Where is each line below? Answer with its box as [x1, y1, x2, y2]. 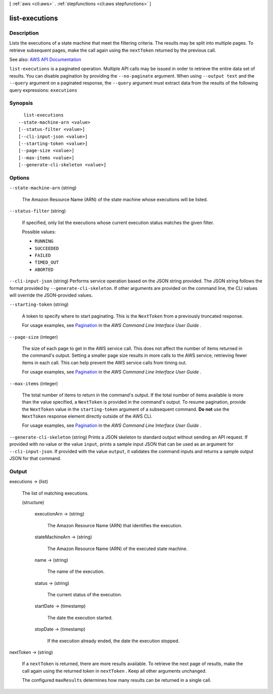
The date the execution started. [47, 614, 113, 620]
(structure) [22, 499, 44, 505]
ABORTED [34, 267, 54, 272]
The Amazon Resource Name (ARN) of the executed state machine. [47, 545, 188, 552]
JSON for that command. [9, 455, 62, 461]
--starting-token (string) [9, 302, 69, 308]
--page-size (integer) [9, 334, 58, 340]
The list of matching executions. [22, 490, 89, 496]
